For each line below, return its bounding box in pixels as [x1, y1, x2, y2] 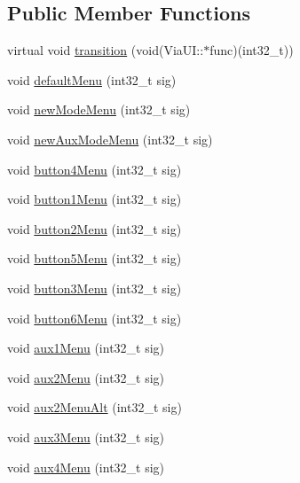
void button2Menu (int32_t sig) [7, 219, 182, 238]
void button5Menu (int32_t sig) [7, 249, 182, 268]
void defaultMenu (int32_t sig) [7, 70, 177, 89]
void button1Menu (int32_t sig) [7, 190, 182, 208]
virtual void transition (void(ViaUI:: [7, 41, 204, 59]
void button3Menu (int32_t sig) [7, 278, 182, 297]
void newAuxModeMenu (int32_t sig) [7, 129, 213, 148]
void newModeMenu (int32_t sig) [7, 100, 191, 119]
